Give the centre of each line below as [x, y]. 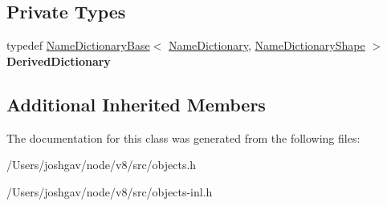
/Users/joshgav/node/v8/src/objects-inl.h [110, 191]
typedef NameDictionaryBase [78, 45]
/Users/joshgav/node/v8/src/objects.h [102, 165]
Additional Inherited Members [136, 104]
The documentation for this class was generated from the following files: [183, 137]
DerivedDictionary [59, 61]
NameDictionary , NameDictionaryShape [267, 45]
